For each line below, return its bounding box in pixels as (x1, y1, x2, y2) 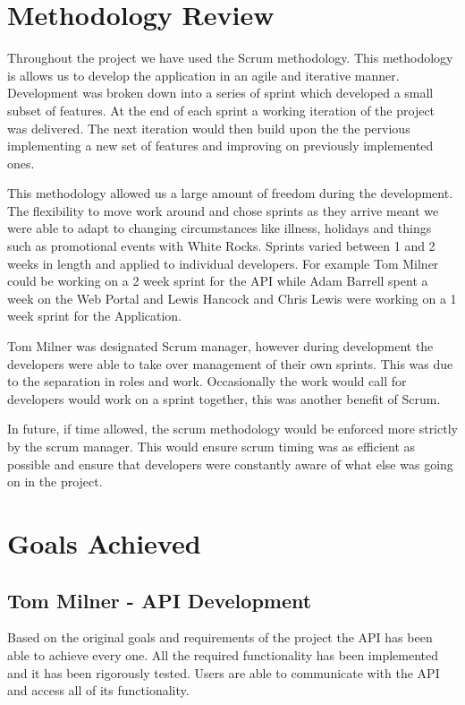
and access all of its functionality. (7, 681, 190, 700)
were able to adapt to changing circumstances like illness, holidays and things (7, 219, 432, 237)
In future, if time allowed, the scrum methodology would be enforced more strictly (7, 419, 458, 438)
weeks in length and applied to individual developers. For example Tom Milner (7, 254, 439, 272)
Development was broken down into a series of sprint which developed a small (7, 83, 434, 102)
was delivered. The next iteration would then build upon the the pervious (7, 118, 410, 137)
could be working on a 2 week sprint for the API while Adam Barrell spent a (7, 271, 428, 290)
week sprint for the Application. (7, 306, 182, 325)
